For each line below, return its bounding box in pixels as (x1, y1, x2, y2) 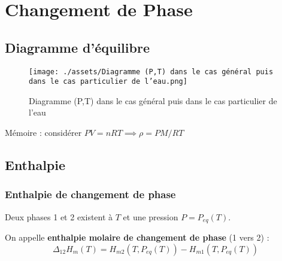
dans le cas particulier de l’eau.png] (29, 77, 187, 86)
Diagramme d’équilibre (5, 38, 150, 56)
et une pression (123, 210, 178, 223)
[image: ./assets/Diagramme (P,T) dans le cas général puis (29, 67, 274, 76)
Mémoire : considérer (5, 126, 82, 139)
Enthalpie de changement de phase (5, 187, 176, 202)
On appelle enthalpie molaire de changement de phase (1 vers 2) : (5, 231, 269, 244)
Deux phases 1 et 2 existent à (5, 210, 113, 223)
